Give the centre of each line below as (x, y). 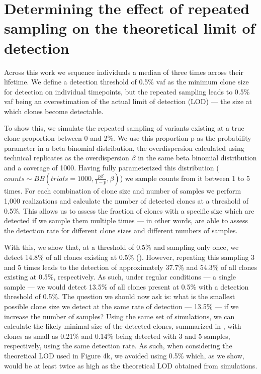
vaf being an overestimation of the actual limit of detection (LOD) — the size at (128, 101)
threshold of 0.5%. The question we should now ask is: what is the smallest (120, 296)
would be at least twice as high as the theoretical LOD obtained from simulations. (131, 365)
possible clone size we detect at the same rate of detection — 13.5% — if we (121, 306)
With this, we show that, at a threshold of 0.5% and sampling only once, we (121, 247)
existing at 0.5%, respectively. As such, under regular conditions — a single (120, 277)
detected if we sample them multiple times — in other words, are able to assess (126, 220)
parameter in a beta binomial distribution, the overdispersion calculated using (124, 148)
